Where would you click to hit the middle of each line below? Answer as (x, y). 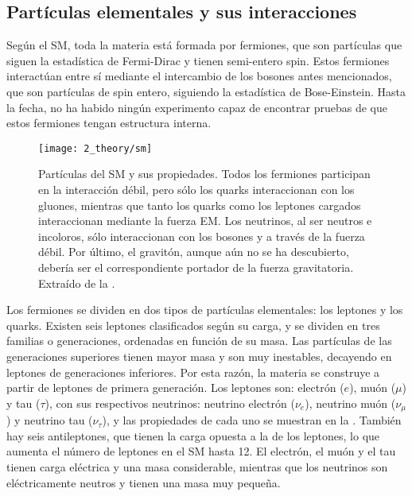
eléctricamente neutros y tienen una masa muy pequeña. (144, 482)
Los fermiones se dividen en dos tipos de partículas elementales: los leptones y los (205, 310)
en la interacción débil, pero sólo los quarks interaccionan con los (196, 190)
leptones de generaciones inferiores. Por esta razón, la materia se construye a (193, 372)
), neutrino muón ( (350, 403)
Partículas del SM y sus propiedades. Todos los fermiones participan (204, 174)
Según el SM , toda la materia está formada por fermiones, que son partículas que (204, 45)
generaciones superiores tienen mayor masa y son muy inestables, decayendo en (199, 356)
